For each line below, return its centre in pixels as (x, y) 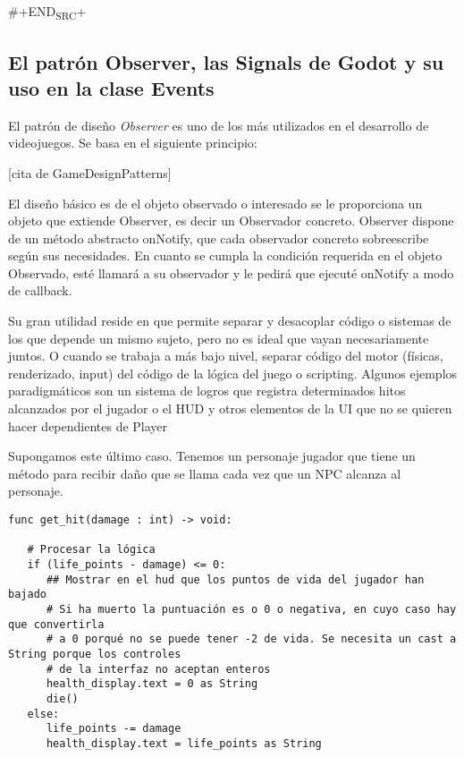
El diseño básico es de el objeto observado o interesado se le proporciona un (215, 203)
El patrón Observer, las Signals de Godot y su (226, 61)
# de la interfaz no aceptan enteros (158, 669)
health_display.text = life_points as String (184, 743)
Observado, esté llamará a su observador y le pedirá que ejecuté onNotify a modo (231, 272)
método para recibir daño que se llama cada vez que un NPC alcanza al (205, 473)
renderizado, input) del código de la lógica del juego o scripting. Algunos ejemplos (233, 373)
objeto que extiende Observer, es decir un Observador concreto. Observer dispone (231, 221)
